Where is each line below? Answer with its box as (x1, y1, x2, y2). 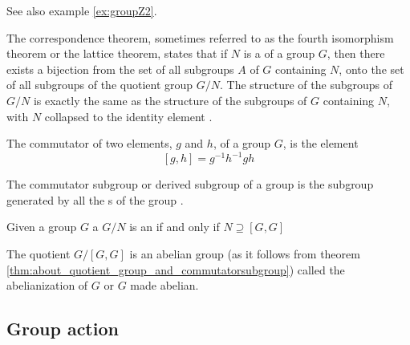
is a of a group (243, 45, 315, 62)
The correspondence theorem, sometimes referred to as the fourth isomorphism (6, 29, 394, 46)
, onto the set (339, 60, 404, 77)
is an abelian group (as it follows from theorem (129, 246, 360, 262)
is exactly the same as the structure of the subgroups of (33, 91, 307, 108)
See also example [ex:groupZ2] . (6, 2, 157, 18)
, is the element (282, 135, 359, 152)
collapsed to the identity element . (44, 108, 213, 124)
